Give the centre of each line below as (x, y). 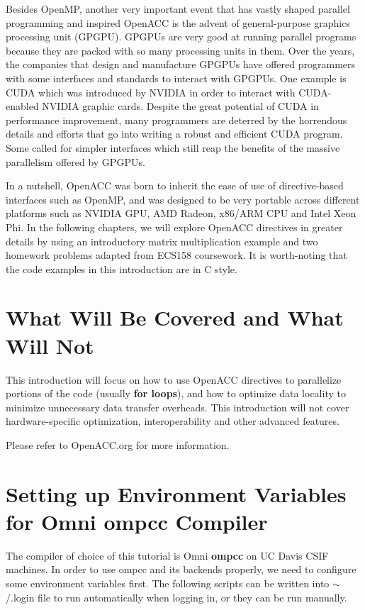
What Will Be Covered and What (175, 317)
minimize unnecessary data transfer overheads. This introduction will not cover (178, 407)
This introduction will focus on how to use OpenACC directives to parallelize (174, 379)
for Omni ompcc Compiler (137, 521)
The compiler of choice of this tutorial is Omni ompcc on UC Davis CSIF (167, 555)
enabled (22, 106)
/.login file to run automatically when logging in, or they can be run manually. (176, 597)
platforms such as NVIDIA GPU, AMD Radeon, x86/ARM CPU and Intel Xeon (181, 213)
